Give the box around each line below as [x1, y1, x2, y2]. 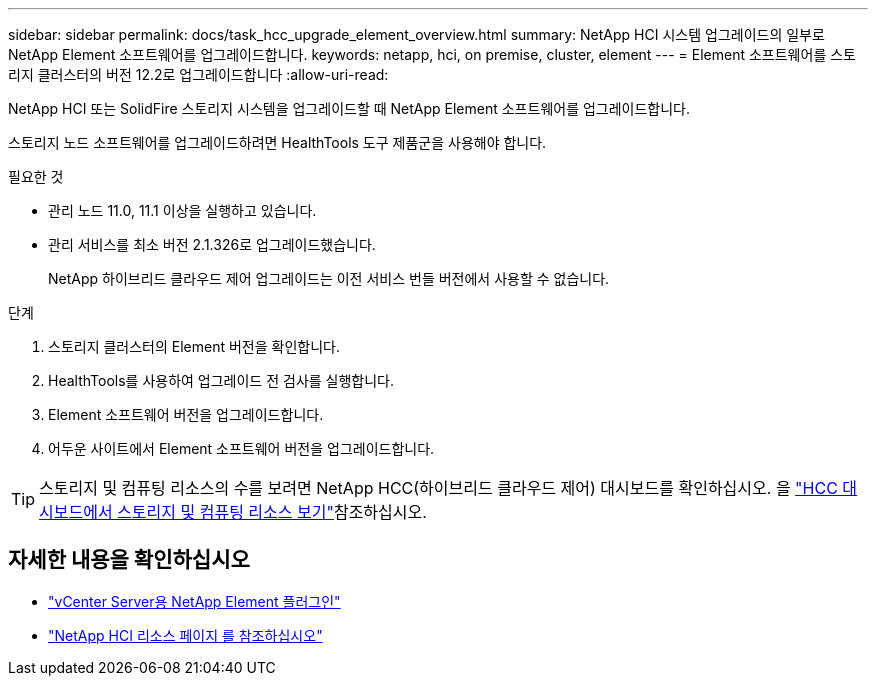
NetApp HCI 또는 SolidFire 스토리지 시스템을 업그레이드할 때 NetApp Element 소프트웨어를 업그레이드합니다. [8, 100, 691, 117]
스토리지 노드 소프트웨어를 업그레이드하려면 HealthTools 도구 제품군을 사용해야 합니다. [8, 134, 547, 151]
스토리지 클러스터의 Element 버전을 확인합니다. [48, 338, 340, 355]
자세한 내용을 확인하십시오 [8, 547, 250, 573]
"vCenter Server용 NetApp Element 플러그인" [48, 592, 341, 610]
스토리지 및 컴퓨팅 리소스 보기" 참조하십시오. [117, 502, 427, 522]
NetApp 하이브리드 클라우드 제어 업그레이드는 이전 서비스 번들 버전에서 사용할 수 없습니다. [48, 270, 610, 287]
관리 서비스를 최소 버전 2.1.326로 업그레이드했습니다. [48, 236, 376, 253]
